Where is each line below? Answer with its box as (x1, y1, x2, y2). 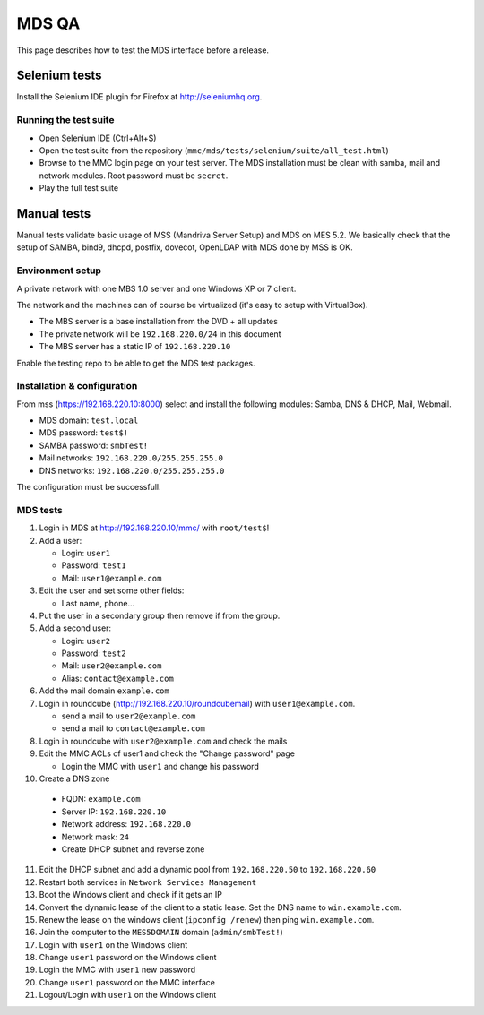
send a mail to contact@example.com (61, 723, 205, 734)
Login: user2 (61, 635, 111, 646)
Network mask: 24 (61, 831, 130, 842)
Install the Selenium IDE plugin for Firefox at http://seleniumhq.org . (16, 91, 263, 102)
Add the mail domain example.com (39, 685, 169, 696)
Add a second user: (39, 623, 112, 633)
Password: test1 (61, 560, 126, 571)
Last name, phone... (61, 598, 134, 608)
